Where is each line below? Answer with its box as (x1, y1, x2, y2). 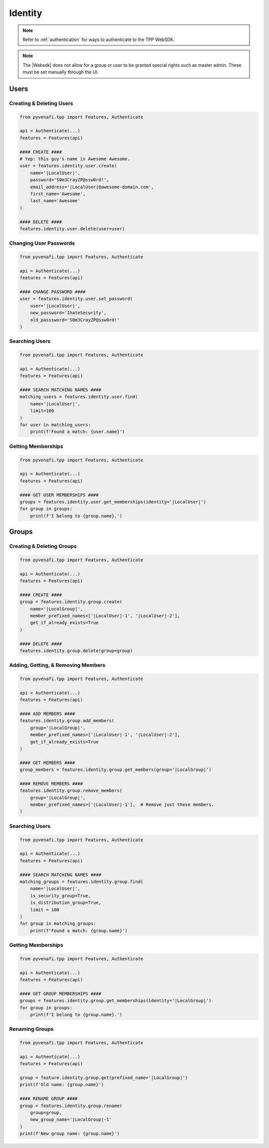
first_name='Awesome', (30, 191, 86, 197)
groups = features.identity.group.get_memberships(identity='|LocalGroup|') (19, 998, 212, 1004)
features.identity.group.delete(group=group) (19, 648, 133, 654)
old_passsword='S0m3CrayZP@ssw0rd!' (30, 317, 120, 323)
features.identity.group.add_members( (19, 718, 115, 724)
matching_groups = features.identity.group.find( (19, 879, 143, 884)
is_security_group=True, (30, 893, 91, 898)
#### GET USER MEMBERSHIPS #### (19, 492, 99, 498)
